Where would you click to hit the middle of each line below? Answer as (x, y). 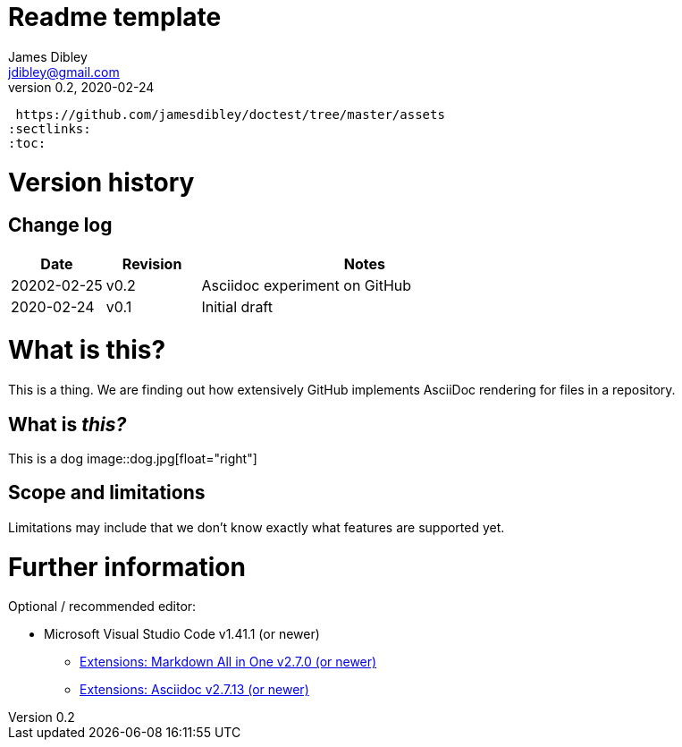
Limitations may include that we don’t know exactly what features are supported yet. (257, 527)
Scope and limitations (107, 493)
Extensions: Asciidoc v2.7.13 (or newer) (194, 690)
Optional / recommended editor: (102, 607)
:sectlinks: (50, 128)
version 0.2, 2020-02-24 (81, 87)
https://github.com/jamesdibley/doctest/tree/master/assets (230, 114)
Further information (127, 567)
